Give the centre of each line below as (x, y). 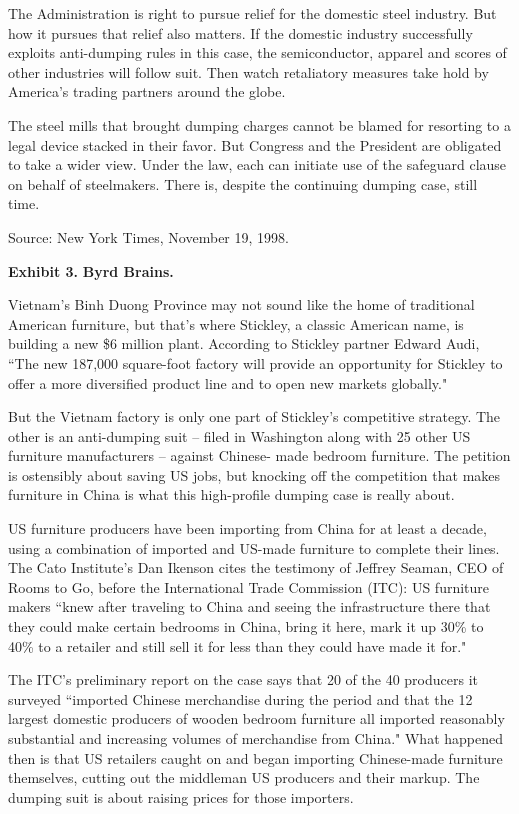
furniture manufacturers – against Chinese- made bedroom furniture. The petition (259, 455)
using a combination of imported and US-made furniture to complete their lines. (254, 547)
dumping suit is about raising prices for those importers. (181, 796)
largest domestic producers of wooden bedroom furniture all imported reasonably (256, 718)
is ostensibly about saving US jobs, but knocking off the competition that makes (254, 474)
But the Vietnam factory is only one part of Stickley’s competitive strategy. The (254, 416)
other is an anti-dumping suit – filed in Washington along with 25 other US (239, 435)
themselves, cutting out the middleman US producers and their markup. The (244, 777)
